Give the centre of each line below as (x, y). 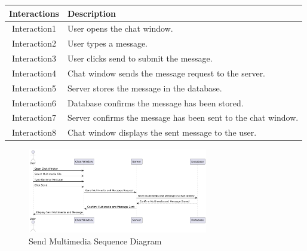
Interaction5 (34, 88)
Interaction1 (34, 28)
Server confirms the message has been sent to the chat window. (183, 117)
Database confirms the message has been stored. (155, 102)
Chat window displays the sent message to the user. (162, 132)
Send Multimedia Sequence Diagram (95, 241)
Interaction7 (34, 117)
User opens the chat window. (120, 28)
